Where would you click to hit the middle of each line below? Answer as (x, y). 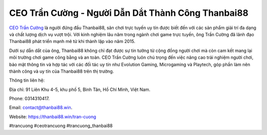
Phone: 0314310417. (29, 98)
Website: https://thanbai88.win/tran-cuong (53, 117)
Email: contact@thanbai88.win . (41, 108)
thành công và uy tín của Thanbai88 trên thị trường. (62, 71)
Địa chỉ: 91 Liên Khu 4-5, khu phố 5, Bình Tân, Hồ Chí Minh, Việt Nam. (80, 90)
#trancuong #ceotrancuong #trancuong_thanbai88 (61, 126)
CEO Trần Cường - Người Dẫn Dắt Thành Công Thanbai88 (129, 13)
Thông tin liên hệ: (27, 80)
